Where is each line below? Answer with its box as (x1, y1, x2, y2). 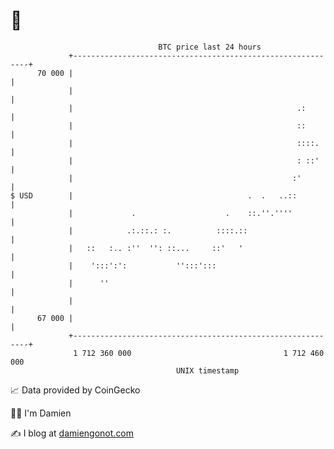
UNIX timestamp (175, 365, 240, 376)
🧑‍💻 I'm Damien (10, 407, 72, 419)
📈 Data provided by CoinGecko (10, 384, 141, 396)
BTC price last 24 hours (158, 42, 262, 52)
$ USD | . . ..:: (10, 190, 298, 201)
